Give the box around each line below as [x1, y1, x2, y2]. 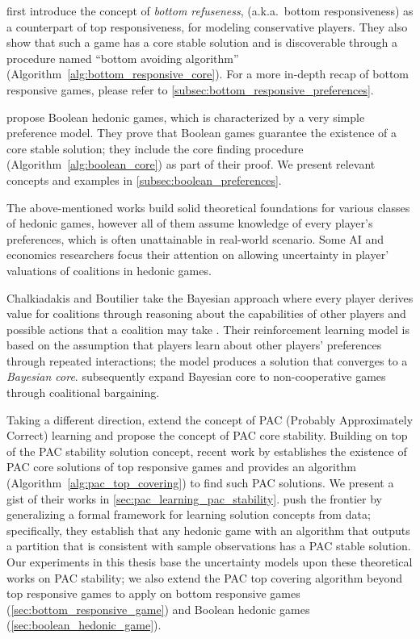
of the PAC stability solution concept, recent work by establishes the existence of [6, 442, 407, 459]
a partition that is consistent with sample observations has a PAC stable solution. [6, 537, 411, 554]
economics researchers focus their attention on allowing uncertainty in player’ [6, 246, 389, 263]
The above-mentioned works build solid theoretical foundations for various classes [6, 198, 410, 215]
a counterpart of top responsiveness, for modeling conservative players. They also [6, 18, 408, 35]
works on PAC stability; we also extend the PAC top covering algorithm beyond [6, 569, 402, 586]
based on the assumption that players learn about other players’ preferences [6, 336, 382, 353]
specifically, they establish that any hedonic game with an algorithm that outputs [6, 521, 410, 538]
